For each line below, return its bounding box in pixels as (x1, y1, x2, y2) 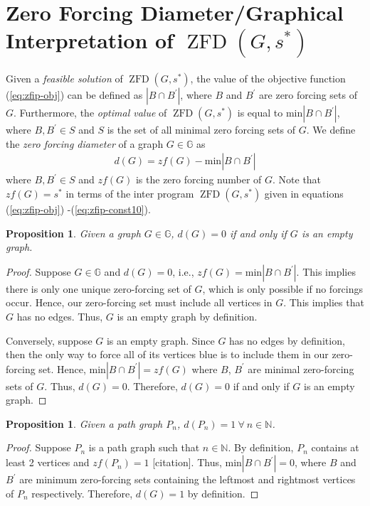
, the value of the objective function (190, 71, 346, 86)
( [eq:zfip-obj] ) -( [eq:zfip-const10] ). (6, 201, 151, 216)
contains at (311, 440, 359, 455)
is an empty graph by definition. (117, 308, 258, 323)
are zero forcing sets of (259, 87, 357, 102)
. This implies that (283, 295, 364, 310)
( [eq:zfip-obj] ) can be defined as (6, 87, 143, 102)
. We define (306, 122, 356, 137)
